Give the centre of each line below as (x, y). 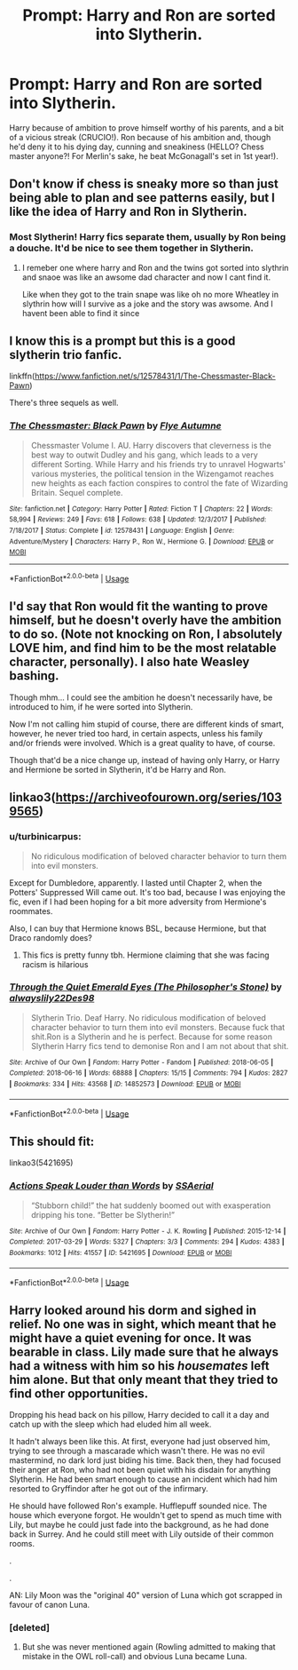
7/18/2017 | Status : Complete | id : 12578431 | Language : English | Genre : (122, 531)
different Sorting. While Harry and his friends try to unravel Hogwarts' (158, 464)
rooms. (22, 1543)
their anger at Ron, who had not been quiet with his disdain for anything (140, 1469)
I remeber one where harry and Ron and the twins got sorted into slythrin (155, 267)
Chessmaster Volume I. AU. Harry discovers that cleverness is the (151, 445)
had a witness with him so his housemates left (139, 1366)
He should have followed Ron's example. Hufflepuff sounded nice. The (138, 1506)
